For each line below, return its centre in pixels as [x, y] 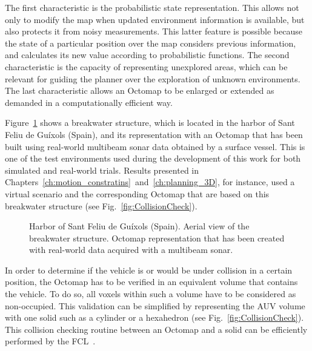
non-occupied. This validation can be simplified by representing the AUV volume [155, 305]
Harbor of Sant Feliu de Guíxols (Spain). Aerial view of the [139, 226]
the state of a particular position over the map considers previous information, [151, 43]
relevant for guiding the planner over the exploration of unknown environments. [153, 78]
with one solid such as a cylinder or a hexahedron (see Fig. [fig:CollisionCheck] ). [154, 317]
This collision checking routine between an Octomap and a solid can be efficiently [156, 329]
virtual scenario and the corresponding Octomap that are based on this [137, 193]
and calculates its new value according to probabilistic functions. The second [147, 55]
